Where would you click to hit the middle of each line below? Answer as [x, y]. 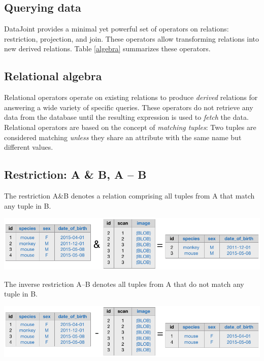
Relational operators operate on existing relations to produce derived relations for [131, 97]
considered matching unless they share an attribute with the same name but [123, 137]
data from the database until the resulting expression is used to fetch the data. [126, 117]
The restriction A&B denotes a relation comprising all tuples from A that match [129, 195]
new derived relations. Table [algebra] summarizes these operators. [107, 48]
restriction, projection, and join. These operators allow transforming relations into [132, 38]
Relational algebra [53, 76]
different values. [29, 147]
